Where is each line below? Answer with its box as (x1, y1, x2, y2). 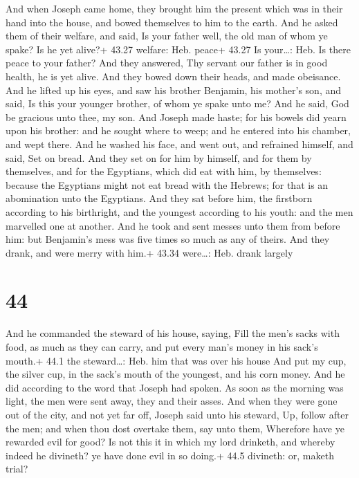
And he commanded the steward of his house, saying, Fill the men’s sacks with (6, 326, 340, 340)
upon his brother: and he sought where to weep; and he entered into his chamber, (6, 123, 351, 138)
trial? (6, 461, 28, 476)
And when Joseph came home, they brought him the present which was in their (6, 1, 343, 15)
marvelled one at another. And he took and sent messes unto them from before (6, 218, 340, 232)
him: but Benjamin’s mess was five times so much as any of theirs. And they (6, 232, 330, 246)
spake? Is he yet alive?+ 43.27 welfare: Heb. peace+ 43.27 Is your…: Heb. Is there (6, 42, 351, 56)
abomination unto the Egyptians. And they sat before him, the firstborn (6, 191, 313, 205)
